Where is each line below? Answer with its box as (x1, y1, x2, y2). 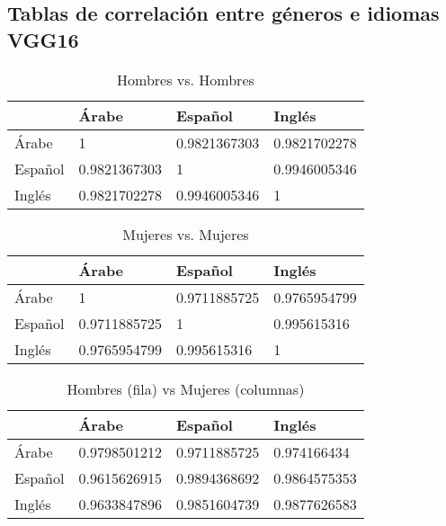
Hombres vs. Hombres (117, 68, 254, 90)
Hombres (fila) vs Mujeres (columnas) (67, 378, 305, 399)
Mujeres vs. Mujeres (122, 223, 249, 245)
